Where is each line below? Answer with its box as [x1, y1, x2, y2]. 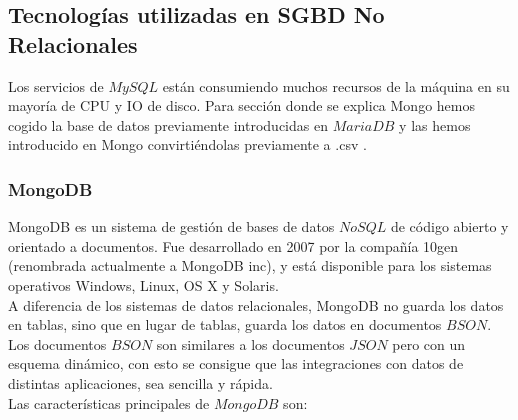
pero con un [392, 333, 466, 354]
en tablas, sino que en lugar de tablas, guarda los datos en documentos [8, 314, 442, 335]
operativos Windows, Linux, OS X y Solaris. [8, 274, 279, 295]
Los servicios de [8, 75, 104, 96]
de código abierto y [390, 216, 509, 237]
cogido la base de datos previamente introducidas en [8, 114, 328, 135]
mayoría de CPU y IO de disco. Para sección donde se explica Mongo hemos [8, 95, 475, 116]
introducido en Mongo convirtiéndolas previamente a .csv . [8, 134, 367, 155]
